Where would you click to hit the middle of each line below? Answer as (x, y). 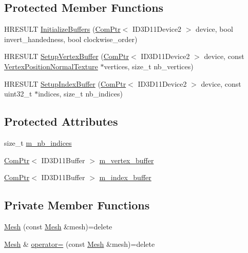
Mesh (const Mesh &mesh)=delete (58, 226)
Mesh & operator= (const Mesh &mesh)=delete (80, 244)
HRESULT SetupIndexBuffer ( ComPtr (65, 83)
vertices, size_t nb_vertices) (149, 66)
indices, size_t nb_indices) (80, 94)
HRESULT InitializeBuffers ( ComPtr (62, 29)
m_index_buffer (125, 177)
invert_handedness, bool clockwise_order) (71, 39)
